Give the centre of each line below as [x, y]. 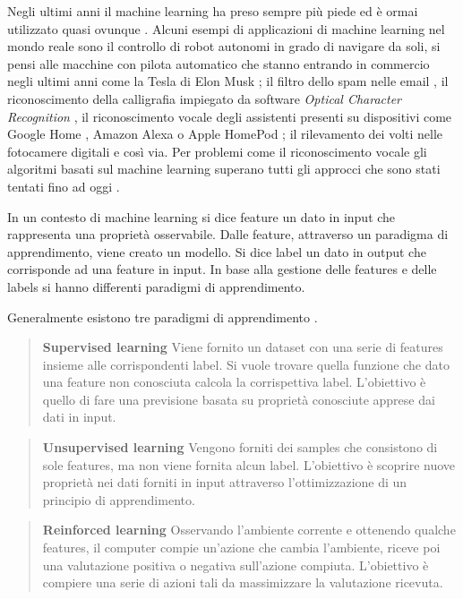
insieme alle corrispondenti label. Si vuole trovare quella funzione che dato [246, 364]
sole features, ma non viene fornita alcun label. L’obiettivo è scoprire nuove [249, 464]
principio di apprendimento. [119, 499]
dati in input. [79, 417]
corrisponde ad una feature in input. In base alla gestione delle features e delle [222, 269]
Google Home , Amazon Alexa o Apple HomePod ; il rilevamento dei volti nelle [225, 134]
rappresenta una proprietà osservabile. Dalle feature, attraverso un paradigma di [228, 234]
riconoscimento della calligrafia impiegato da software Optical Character [205, 98]
